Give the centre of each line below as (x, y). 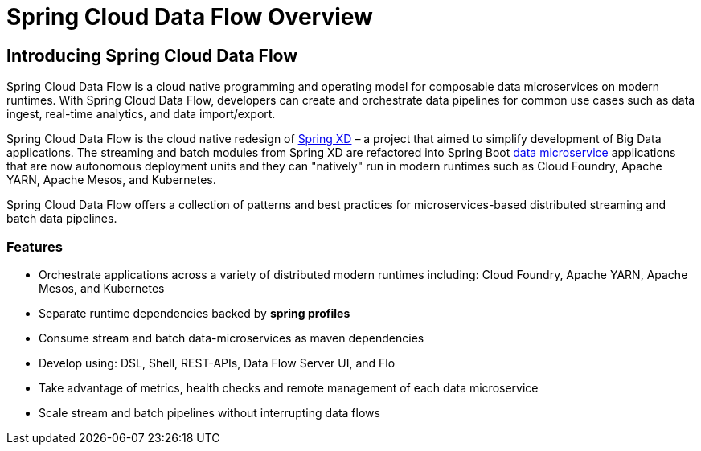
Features (35, 246)
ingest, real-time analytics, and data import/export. (141, 114)
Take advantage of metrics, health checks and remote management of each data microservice (289, 387)
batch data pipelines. (62, 219)
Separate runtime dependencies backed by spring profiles (195, 313)
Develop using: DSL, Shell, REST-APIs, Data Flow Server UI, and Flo (217, 363)
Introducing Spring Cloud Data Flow (152, 55)
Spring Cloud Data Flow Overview (190, 17)
